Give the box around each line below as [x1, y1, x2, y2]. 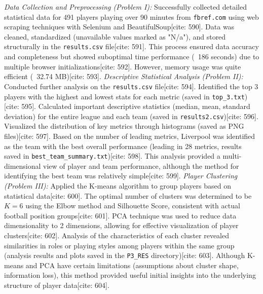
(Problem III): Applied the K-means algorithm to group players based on [4, 180, 231, 191]
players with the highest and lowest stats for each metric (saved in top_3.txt [4, 91, 245, 101]
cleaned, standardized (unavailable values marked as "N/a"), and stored [4, 31, 226, 42]
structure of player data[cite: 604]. [4, 280, 109, 290]
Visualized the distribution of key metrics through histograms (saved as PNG [4, 121, 244, 131]
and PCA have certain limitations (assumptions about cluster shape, [25, 260, 239, 270]
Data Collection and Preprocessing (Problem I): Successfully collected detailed [4, 2, 247, 12]
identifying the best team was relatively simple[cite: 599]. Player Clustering [4, 170, 238, 181]
